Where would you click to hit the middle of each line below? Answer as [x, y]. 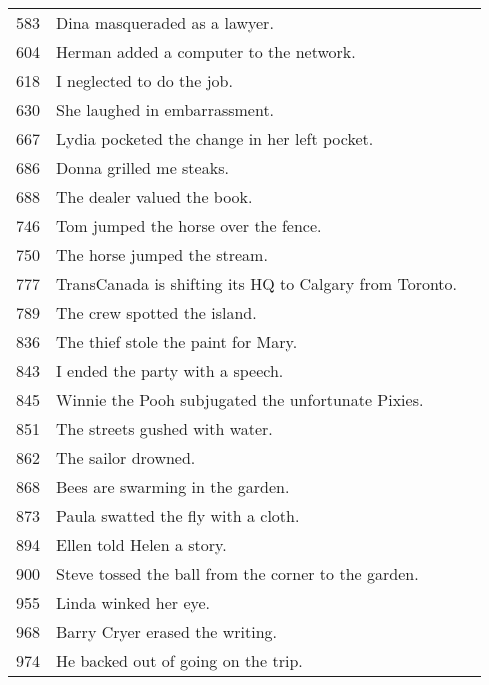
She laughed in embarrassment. [165, 109]
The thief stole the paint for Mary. [177, 341]
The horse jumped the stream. [162, 254]
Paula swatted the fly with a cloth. [178, 515]
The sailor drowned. [126, 457]
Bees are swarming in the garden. [173, 486]
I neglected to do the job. [144, 80]
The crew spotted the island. [156, 312]
